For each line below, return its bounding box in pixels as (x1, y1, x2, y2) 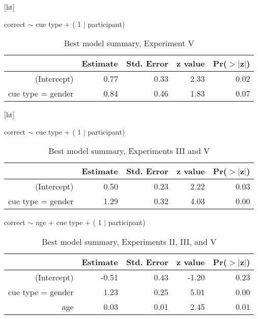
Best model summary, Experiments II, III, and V (42, 235, 217, 247)
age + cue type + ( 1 (36, 217, 102, 228)
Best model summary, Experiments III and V (48, 145, 210, 157)
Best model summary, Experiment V (64, 37, 194, 49)
